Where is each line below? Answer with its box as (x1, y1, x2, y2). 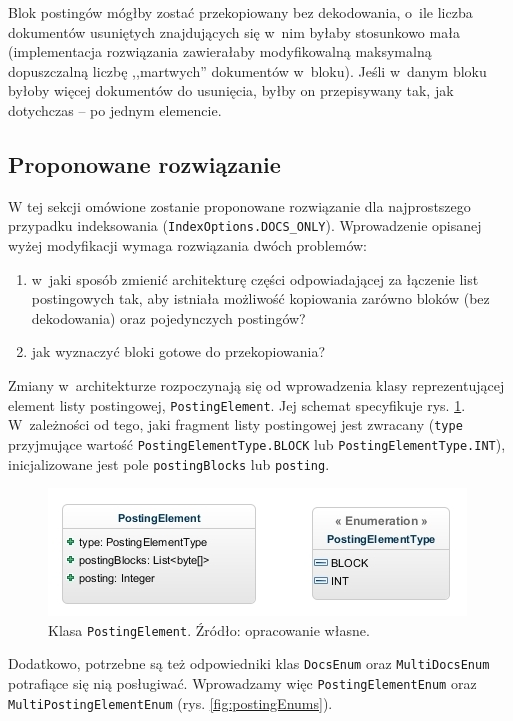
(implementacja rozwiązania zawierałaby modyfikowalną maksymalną (8, 41, 432, 62)
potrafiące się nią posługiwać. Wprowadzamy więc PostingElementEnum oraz (8, 673, 477, 694)
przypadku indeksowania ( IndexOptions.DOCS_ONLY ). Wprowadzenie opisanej (8, 215, 482, 236)
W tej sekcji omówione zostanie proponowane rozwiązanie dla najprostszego (8, 195, 471, 216)
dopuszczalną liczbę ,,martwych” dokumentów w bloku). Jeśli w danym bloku (8, 60, 487, 81)
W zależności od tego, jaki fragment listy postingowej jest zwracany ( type (8, 414, 463, 435)
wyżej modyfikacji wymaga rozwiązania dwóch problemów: (8, 235, 368, 256)
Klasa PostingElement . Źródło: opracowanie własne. (48, 619, 370, 640)
